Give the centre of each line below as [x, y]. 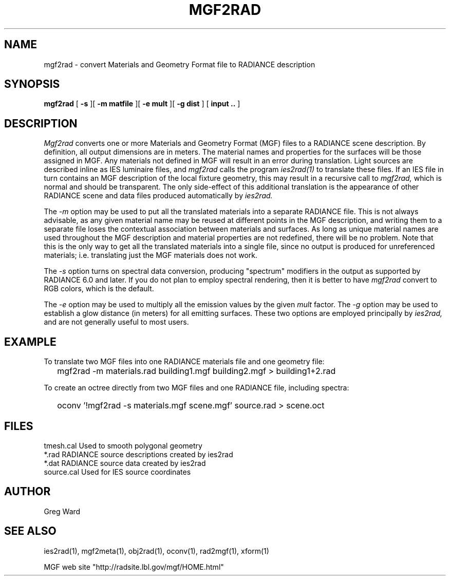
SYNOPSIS [32, 84]
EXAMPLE [30, 342]
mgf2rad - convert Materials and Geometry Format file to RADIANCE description [180, 64]
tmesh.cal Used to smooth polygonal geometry [123, 445]
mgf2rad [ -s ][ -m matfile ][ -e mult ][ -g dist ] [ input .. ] [142, 104]
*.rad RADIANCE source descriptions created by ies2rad [138, 454]
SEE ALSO [30, 531]
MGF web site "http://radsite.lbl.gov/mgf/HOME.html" [134, 567]
